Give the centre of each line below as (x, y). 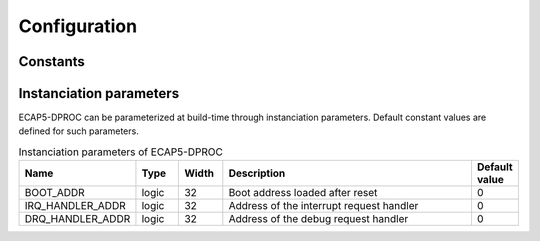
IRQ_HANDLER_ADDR (75, 206)
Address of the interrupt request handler (323, 206)
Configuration (78, 26)
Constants (51, 61)
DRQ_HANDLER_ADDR (77, 219)
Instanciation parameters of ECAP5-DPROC (121, 152)
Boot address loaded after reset (303, 193)
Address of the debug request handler (318, 219)
